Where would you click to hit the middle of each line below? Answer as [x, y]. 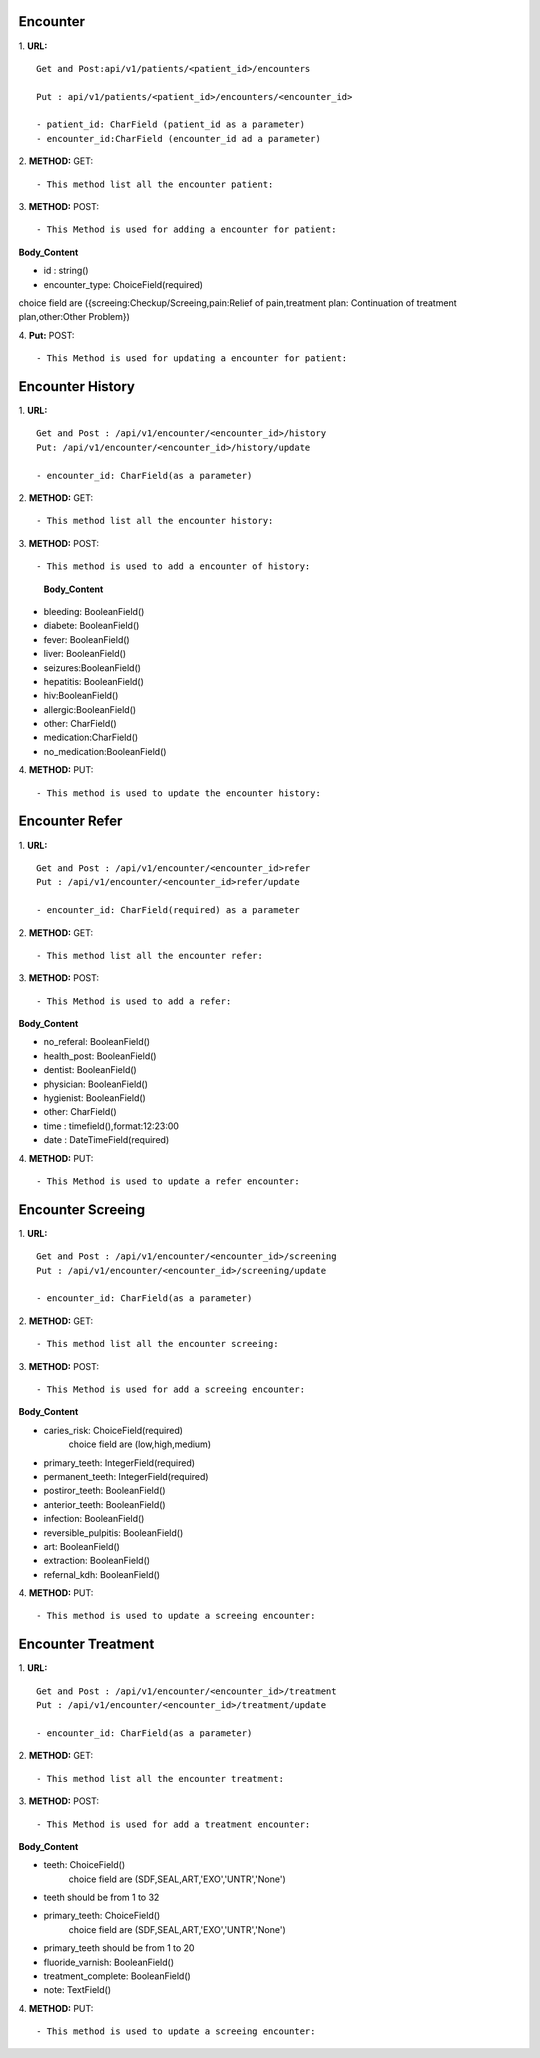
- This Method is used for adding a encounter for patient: [186, 229]
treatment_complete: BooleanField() [117, 1976]
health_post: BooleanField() [100, 1056]
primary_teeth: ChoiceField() [102, 1916]
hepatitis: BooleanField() [94, 681]
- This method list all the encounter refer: [150, 955]
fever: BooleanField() [86, 639]
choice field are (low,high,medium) [140, 1444]
